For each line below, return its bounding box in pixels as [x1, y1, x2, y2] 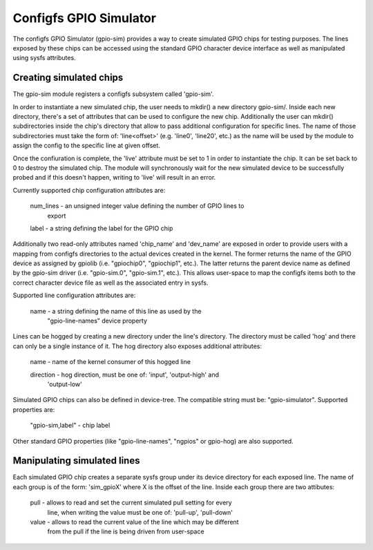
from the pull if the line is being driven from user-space [47, 527, 204, 535]
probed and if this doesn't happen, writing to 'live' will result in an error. [12, 173, 216, 182]
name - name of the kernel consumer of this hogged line [30, 358, 191, 366]
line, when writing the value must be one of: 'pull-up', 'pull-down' [47, 508, 233, 516]
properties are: [12, 405, 55, 414]
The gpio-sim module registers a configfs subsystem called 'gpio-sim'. [12, 90, 214, 98]
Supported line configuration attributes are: [12, 291, 136, 300]
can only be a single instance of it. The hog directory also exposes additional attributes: [12, 342, 262, 350]
